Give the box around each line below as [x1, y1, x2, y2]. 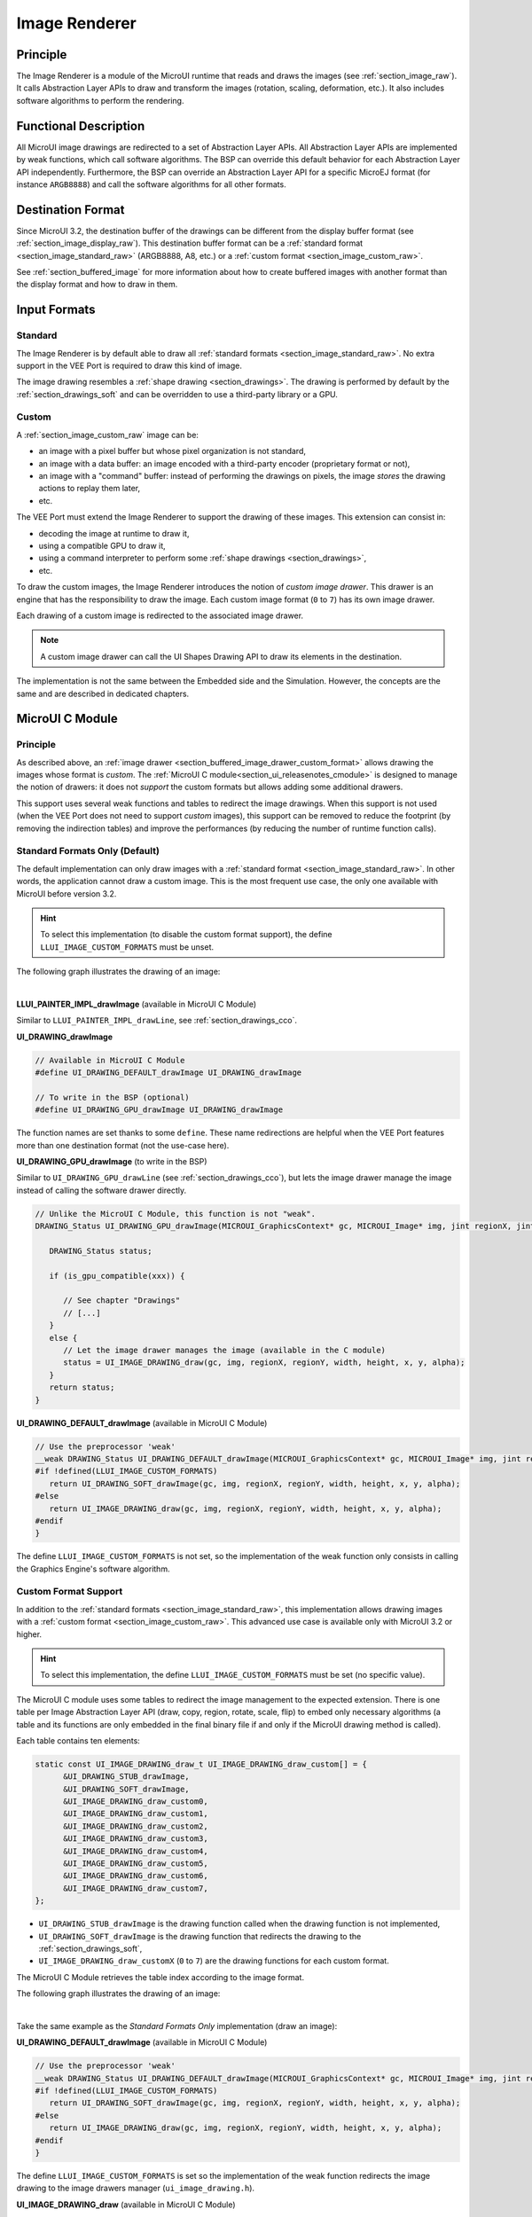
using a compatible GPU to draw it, [38, 540, 166, 551]
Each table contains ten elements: [16, 1735, 141, 1746]
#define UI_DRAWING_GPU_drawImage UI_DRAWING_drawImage [35, 1105, 284, 1115]
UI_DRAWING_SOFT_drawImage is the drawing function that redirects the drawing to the [38, 1931, 362, 1941]
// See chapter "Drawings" [63, 1296, 181, 1305]
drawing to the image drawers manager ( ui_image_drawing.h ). [16, 2182, 255, 2194]
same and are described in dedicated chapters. [16, 688, 190, 699]
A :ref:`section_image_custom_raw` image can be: [16, 429, 199, 440]
